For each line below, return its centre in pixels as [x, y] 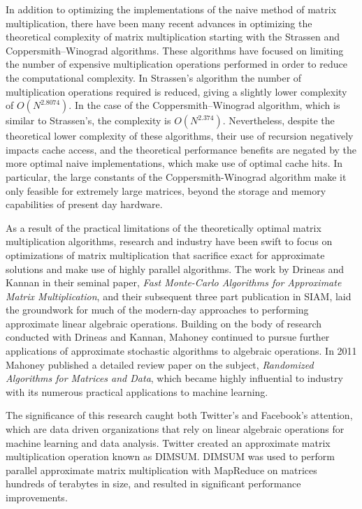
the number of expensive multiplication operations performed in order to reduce [176, 64]
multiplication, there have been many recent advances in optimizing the [159, 23]
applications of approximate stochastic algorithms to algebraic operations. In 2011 [181, 351]
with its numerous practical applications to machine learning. [137, 391]
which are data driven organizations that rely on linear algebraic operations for [175, 429]
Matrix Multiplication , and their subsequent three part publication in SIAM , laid [179, 296]
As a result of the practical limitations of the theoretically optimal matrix [164, 227]
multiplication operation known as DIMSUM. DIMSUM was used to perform [170, 456]
